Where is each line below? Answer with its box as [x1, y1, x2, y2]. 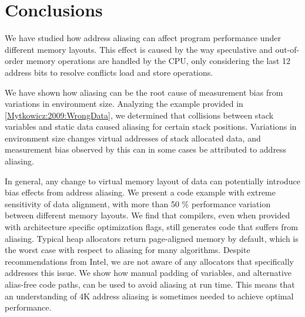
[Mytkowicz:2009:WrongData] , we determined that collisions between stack [5, 109, 274, 121]
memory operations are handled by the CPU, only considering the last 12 [26, 55, 291, 67]
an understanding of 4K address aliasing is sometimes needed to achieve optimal [5, 289, 294, 302]
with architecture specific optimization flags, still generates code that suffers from [5, 221, 298, 233]
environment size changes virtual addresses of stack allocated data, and [5, 131, 261, 144]
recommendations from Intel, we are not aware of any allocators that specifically [5, 255, 294, 267]
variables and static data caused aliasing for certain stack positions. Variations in [5, 120, 297, 133]
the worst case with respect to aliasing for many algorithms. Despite [5, 244, 250, 256]
